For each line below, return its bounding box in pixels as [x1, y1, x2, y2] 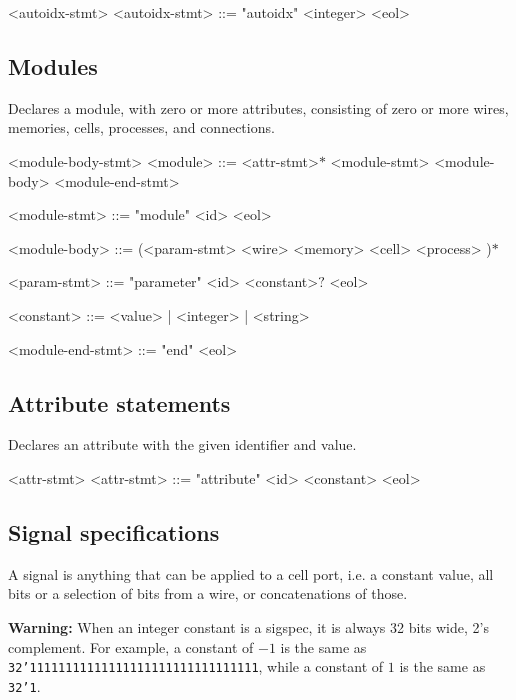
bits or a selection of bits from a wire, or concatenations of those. [8, 583, 408, 604]
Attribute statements [8, 387, 231, 418]
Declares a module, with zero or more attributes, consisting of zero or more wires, [8, 97, 509, 118]
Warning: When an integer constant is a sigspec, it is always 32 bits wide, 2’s [8, 616, 489, 637]
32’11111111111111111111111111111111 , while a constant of [8, 656, 384, 677]
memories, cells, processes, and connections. [8, 117, 275, 138]
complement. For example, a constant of [8, 636, 254, 657]
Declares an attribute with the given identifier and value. [8, 434, 357, 455]
